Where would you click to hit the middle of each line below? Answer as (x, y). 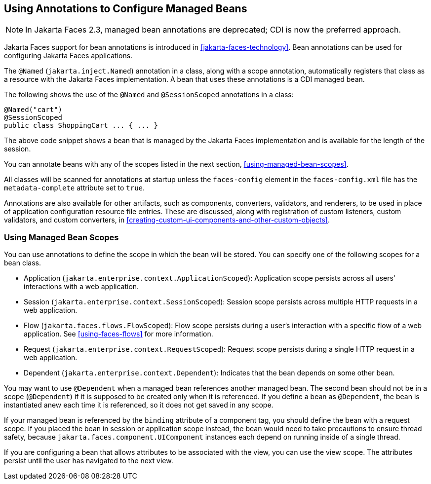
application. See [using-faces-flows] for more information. (118, 334)
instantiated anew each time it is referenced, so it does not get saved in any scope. (139, 405)
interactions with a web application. (81, 287)
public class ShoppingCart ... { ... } (81, 126)
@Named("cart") (33, 110)
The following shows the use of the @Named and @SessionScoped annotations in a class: (149, 95)
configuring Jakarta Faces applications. (68, 56)
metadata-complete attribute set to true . (75, 188)
